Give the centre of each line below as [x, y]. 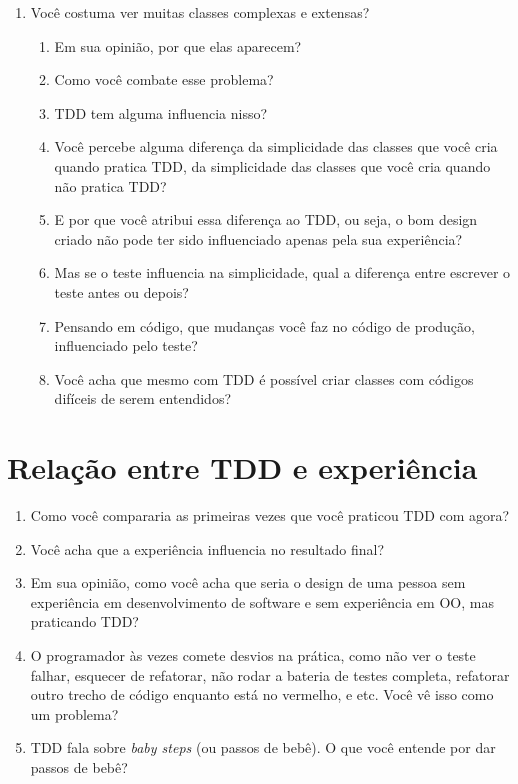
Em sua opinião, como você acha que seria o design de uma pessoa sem [248, 582]
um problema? [74, 713]
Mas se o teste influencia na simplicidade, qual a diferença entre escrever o [282, 272]
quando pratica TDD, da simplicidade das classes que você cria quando [272, 165]
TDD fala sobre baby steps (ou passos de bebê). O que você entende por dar [263, 747]
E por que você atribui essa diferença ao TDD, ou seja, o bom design [266, 219]
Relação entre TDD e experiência [242, 467]
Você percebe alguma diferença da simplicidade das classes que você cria [276, 146]
